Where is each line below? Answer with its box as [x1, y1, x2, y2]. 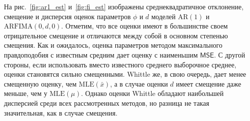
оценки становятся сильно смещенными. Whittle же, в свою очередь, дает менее [4, 69, 247, 79]
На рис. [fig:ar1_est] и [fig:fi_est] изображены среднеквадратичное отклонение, [4, 1, 244, 11]
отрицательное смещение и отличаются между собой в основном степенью [4, 30, 228, 40]
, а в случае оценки [110, 78, 168, 89]
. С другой [214, 49, 246, 60]
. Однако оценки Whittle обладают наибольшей [81, 88, 224, 98]
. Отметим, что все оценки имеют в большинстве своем [61, 21, 228, 31]
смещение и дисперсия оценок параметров [4, 11, 131, 21]
